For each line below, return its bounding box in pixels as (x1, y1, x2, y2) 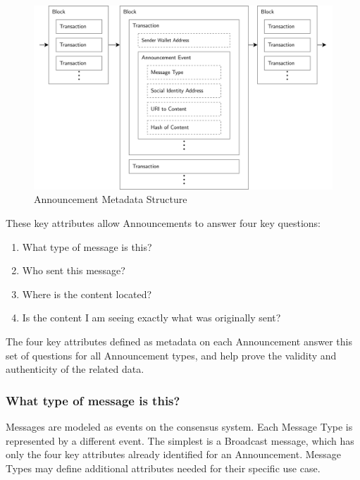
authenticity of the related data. (6, 362, 144, 376)
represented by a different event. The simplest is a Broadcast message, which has (6, 433, 354, 448)
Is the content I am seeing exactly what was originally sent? (22, 310, 281, 325)
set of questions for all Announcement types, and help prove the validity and (6, 347, 337, 362)
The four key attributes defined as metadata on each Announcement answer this (6, 334, 352, 349)
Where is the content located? (22, 286, 152, 301)
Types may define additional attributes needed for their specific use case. (6, 460, 321, 475)
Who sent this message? (22, 263, 125, 278)
